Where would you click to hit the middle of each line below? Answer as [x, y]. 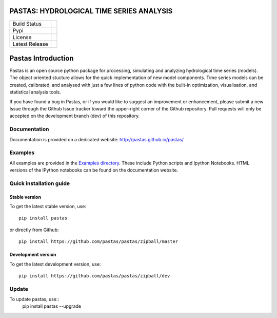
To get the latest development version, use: [55, 264]
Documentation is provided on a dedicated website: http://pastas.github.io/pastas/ [97, 139]
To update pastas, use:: [34, 299]
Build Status [27, 24]
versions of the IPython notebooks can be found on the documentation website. [94, 170]
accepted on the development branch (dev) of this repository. [75, 116]
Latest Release [30, 44]
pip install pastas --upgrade [52, 306]
